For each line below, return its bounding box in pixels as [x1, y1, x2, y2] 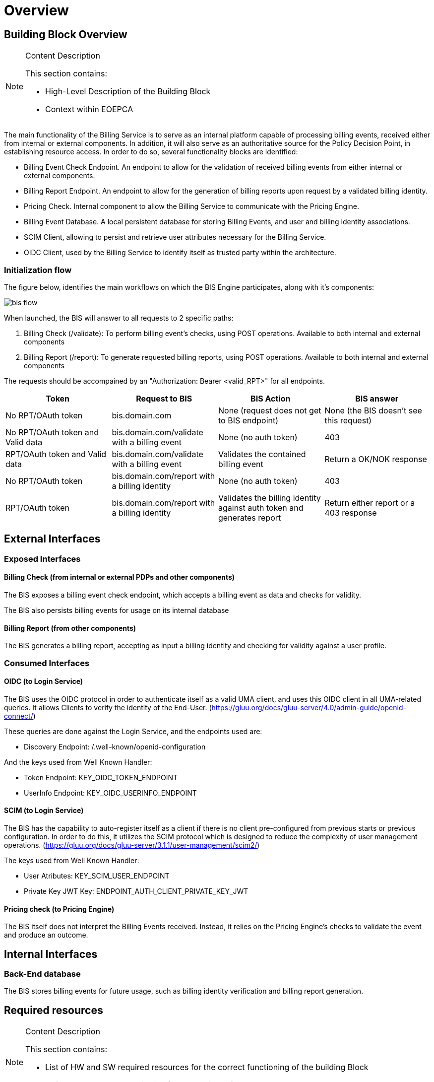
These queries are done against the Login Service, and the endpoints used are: [4, 727, 262, 736]
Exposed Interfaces [4, 553, 81, 564]
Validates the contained [218, 449, 306, 459]
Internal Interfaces [4, 947, 98, 960]
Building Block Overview [4, 28, 127, 41]
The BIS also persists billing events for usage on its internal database [4, 606, 229, 614]
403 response [324, 507, 377, 518]
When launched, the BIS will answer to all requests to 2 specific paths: [4, 313, 234, 322]
